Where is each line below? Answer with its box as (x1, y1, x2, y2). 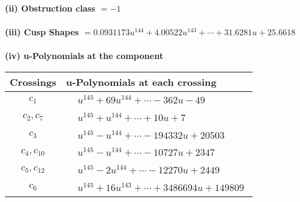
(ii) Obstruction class (5, 2, 96, 14)
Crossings (10, 74, 57, 89)
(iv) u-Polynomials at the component (5, 49, 164, 62)
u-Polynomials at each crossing (66, 74, 217, 89)
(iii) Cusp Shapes (5, 26, 79, 38)
